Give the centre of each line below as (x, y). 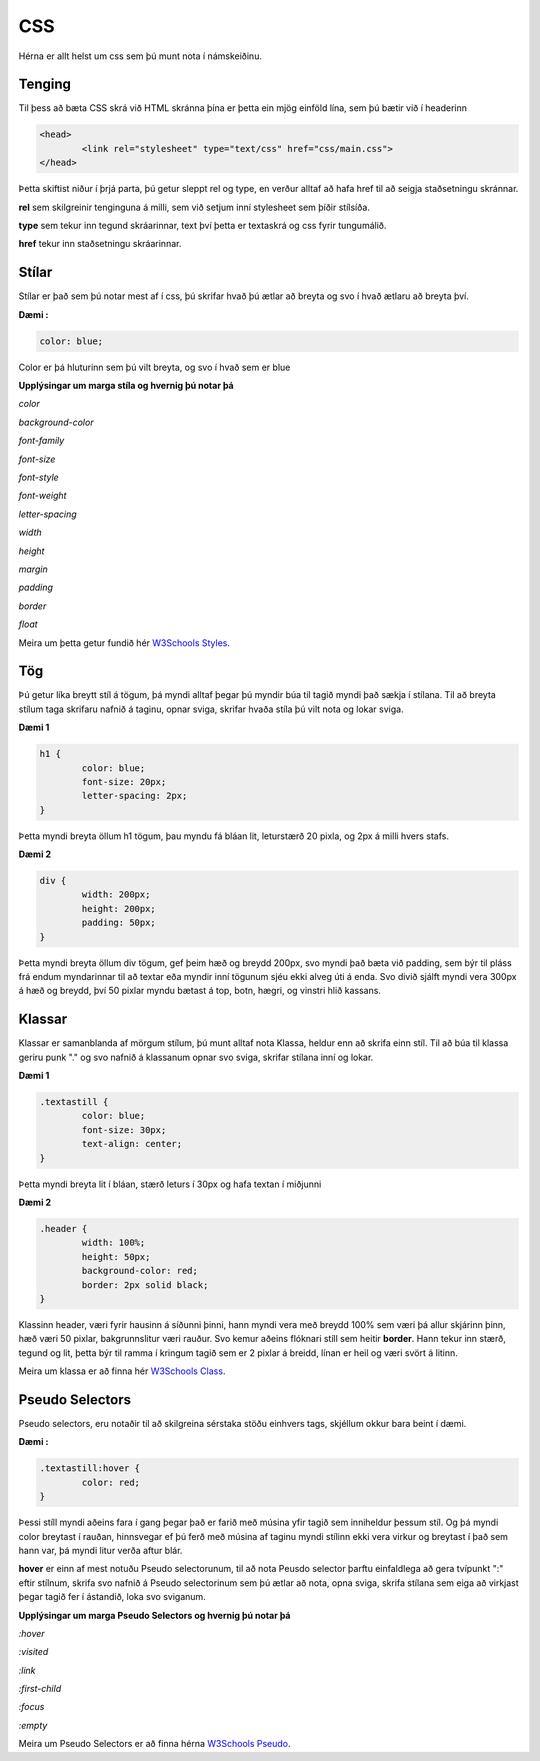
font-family (41, 441)
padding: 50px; (119, 923)
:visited (33, 1652)
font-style (38, 477)
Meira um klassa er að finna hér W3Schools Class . (122, 1371)
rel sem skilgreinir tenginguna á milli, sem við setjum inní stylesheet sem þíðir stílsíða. (194, 207)
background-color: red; (140, 1271)
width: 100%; (113, 1243)
